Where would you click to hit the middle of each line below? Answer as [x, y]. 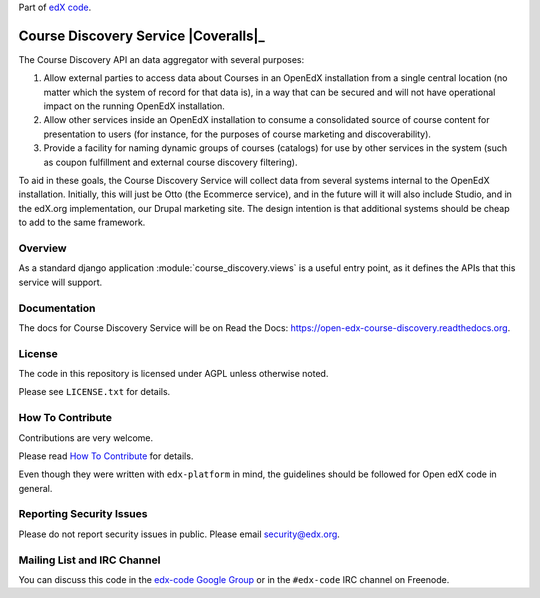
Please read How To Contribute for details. [106, 456]
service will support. [60, 282]
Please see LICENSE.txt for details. [94, 392]
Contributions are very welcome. [86, 437]
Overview [42, 248]
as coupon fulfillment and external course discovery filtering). [170, 162]
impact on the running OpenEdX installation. [134, 106]
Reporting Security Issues [83, 514]
